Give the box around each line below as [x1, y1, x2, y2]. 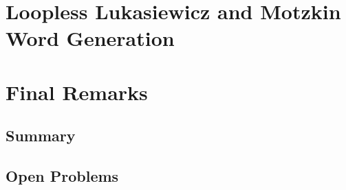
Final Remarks [6, 78, 148, 106]
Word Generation [6, 24, 175, 52]
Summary [6, 125, 76, 146]
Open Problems [6, 165, 119, 187]
